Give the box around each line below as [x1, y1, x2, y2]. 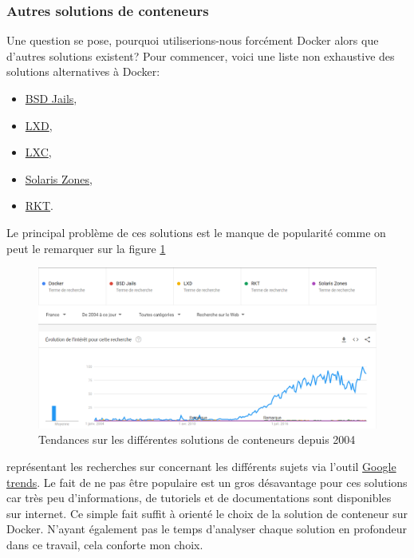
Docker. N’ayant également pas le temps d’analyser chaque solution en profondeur [6, 520, 407, 537]
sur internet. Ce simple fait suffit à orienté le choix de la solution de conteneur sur [6, 505, 408, 521]
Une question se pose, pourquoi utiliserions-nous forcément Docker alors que [6, 32, 379, 49]
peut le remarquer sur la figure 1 [6, 239, 166, 256]
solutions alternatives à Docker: [6, 63, 160, 80]
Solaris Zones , [25, 170, 93, 187]
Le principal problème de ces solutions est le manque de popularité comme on [6, 224, 386, 240]
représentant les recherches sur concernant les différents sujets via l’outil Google [6, 457, 396, 474]
